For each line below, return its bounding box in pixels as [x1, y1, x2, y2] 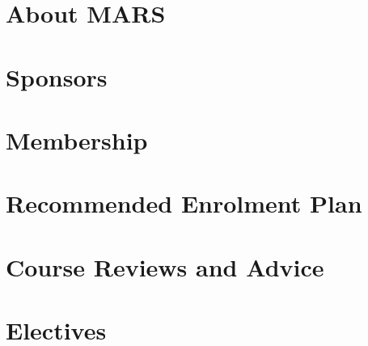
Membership [6, 123, 148, 156]
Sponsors [6, 60, 108, 93]
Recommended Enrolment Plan [6, 187, 362, 220]
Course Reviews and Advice [6, 250, 324, 283]
